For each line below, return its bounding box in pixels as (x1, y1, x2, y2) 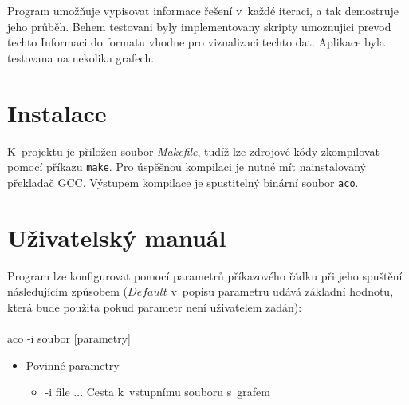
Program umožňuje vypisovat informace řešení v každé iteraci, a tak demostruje (7, 2, 399, 18)
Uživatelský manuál (7, 220, 226, 253)
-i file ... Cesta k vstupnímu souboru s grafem (45, 383, 270, 400)
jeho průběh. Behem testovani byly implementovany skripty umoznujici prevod (7, 18, 391, 34)
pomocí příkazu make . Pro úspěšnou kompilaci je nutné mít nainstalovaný (7, 158, 366, 175)
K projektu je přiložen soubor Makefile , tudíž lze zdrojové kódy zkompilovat (7, 142, 380, 159)
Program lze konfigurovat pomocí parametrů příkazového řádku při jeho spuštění (7, 267, 403, 284)
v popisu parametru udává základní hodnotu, (171, 283, 394, 300)
